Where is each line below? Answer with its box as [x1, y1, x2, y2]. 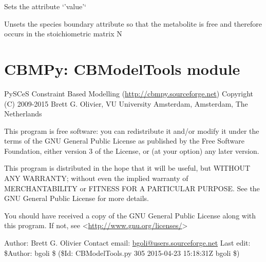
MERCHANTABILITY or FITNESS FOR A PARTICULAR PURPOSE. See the [4, 183, 260, 193]
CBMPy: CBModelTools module [4, 58, 240, 79]
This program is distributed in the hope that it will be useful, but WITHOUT [4, 163, 251, 173]
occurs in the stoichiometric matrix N [4, 28, 122, 39]
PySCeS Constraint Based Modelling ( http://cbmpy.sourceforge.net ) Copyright [4, 88, 254, 98]
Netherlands [4, 108, 42, 119]
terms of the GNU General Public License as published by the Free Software [4, 135, 244, 146]
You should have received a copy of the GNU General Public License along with [4, 210, 256, 220]
